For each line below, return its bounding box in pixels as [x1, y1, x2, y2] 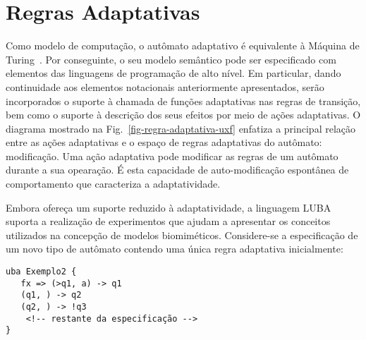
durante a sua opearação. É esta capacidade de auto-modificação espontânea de [6, 162, 349, 177]
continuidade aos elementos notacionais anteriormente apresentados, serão [6, 79, 324, 94]
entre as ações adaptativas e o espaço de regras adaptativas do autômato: [6, 135, 322, 150]
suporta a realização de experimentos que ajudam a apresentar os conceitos [6, 214, 331, 229]
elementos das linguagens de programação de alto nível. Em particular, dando [6, 66, 341, 80]
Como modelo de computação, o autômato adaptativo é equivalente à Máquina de [6, 38, 360, 53]
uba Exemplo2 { [6, 267, 77, 277]
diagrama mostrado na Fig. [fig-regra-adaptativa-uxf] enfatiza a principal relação [6, 121, 356, 135]
